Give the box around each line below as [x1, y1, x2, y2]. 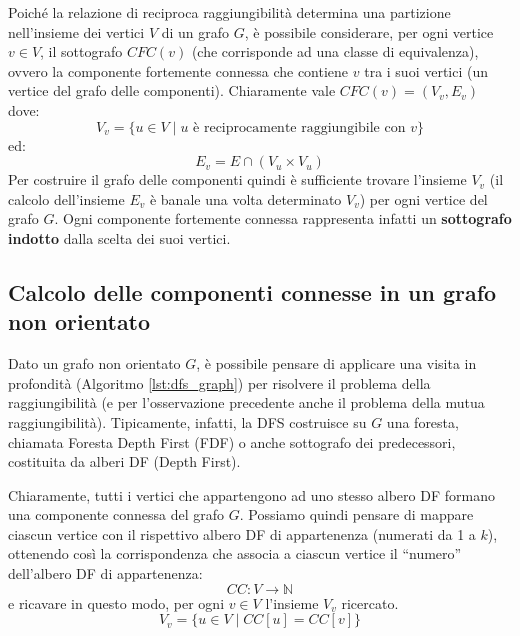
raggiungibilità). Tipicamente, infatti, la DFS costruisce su [8, 411, 367, 432]
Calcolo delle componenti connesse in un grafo [8, 276, 497, 307]
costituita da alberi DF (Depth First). [8, 451, 241, 472]
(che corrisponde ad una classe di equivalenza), [191, 41, 479, 62]
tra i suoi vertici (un [364, 60, 489, 81]
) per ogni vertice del [359, 188, 488, 209]
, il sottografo [40, 41, 123, 62]
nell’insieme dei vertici [8, 21, 145, 42]
